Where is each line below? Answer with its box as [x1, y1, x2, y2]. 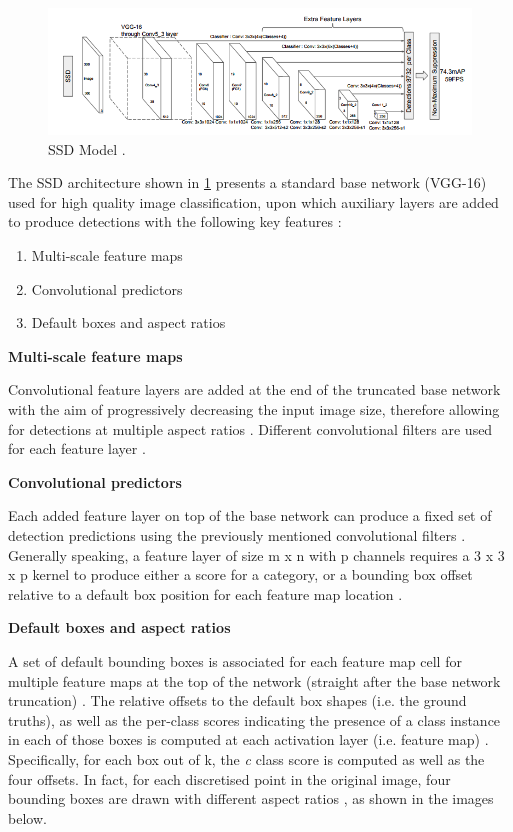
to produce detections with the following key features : [8, 211, 342, 232]
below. [8, 807, 47, 828]
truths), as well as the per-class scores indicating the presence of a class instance [8, 709, 501, 730]
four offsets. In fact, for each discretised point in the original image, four [8, 768, 451, 789]
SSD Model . [48, 138, 126, 159]
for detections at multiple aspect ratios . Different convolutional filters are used [8, 418, 493, 439]
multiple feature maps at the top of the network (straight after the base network [8, 670, 501, 691]
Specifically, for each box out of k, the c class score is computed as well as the [8, 748, 485, 769]
